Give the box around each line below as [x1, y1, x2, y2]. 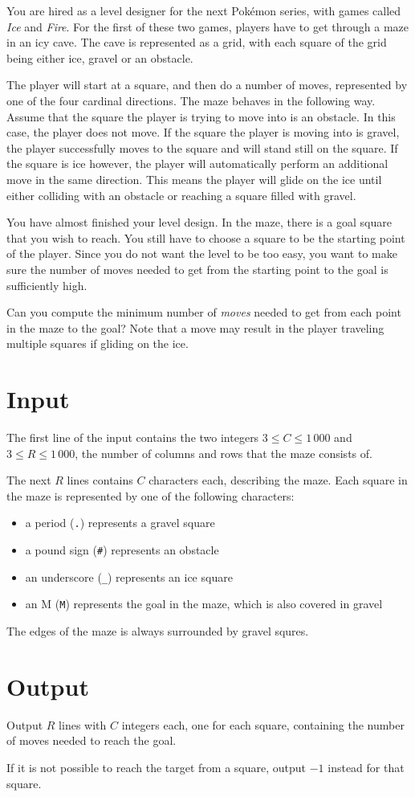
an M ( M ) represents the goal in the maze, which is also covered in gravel [25, 595, 383, 612]
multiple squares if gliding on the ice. [6, 335, 189, 352]
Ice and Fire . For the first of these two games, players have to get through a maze [6, 18, 409, 35]
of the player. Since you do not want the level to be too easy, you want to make [6, 245, 397, 262]
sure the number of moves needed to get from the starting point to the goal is [6, 260, 389, 277]
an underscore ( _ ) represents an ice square [25, 568, 233, 585]
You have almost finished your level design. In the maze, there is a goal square [6, 214, 392, 231]
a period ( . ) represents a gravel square [25, 514, 215, 531]
